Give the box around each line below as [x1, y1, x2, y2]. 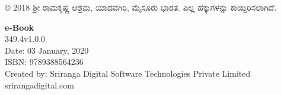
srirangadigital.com [5, 78, 74, 91]
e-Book [5, 21, 34, 33]
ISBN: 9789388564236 [5, 55, 84, 68]
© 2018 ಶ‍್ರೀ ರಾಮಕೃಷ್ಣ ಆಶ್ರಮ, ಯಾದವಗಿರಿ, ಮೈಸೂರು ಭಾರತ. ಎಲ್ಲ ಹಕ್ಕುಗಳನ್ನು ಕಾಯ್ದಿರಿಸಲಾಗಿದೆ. [5, 1, 277, 13]
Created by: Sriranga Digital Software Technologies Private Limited [5, 67, 251, 79]
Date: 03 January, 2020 [5, 44, 89, 56]
